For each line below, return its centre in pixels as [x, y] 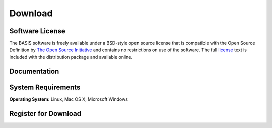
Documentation [34, 71]
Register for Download [45, 114]
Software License [37, 31]
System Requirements [45, 87]
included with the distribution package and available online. [71, 57]
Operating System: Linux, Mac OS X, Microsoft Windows [69, 99]
